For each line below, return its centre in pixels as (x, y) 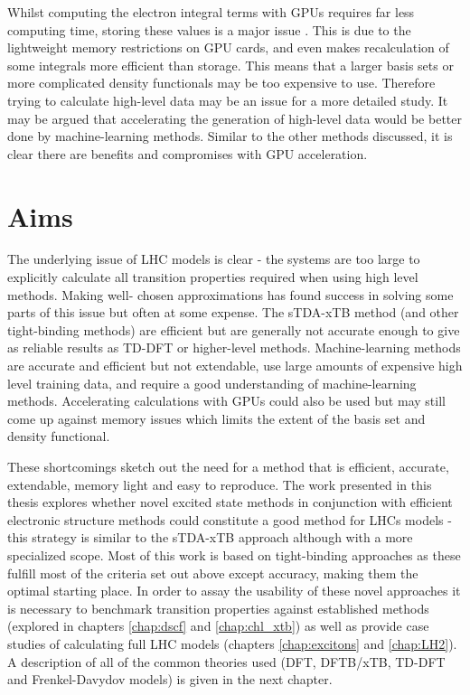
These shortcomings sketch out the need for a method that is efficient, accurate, (228, 466)
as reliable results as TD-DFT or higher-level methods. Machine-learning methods (234, 347)
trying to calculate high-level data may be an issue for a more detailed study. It (228, 100)
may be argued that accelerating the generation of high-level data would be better (235, 118)
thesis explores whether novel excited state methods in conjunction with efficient (230, 502)
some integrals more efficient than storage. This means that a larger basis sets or (230, 65)
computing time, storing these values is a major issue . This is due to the (209, 29)
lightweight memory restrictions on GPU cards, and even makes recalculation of (228, 47)
